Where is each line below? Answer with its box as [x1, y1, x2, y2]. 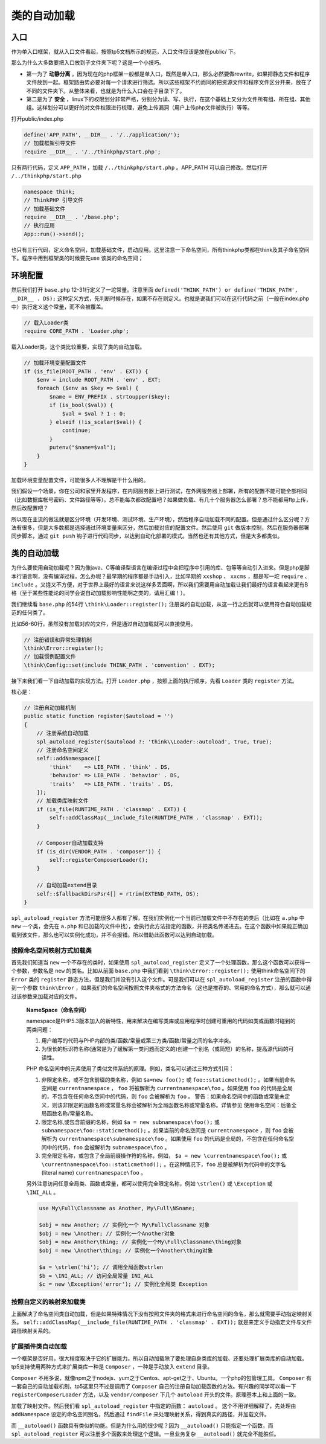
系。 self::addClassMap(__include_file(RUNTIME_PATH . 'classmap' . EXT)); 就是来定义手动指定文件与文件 [11, 1318, 312, 1326]
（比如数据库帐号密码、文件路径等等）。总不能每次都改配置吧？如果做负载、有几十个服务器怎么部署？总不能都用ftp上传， [11, 496, 312, 503]
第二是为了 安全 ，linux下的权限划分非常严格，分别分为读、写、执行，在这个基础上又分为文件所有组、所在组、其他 [26, 95, 311, 103]
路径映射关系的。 [11, 1327, 54, 1334]
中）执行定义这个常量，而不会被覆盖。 [11, 303, 107, 310]
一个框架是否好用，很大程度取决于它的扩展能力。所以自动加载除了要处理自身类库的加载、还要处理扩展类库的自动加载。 [11, 1355, 307, 1362]
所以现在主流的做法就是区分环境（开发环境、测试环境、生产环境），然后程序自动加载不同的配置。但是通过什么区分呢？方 [11, 515, 310, 522]
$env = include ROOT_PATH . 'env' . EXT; [36, 376, 161, 383]
